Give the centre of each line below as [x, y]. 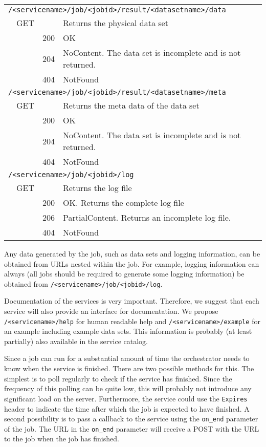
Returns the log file [97, 188]
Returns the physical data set [116, 23]
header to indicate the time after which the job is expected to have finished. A [127, 408]
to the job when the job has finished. [62, 439]
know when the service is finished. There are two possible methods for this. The [129, 368]
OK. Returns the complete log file [124, 203]
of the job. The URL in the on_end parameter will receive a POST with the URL [132, 428]
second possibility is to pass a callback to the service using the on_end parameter [131, 419]
